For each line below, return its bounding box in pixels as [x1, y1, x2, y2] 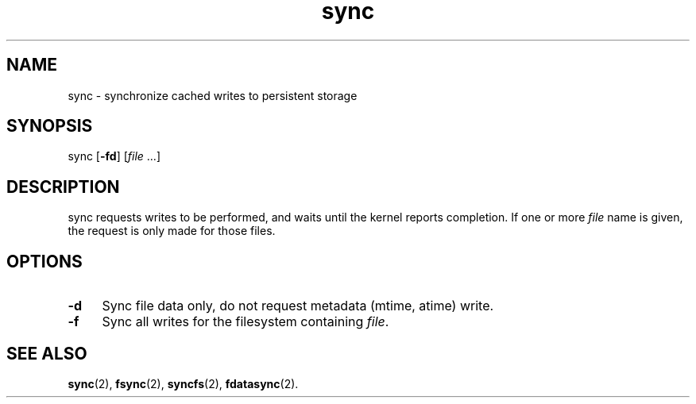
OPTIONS [6, 251, 83, 271]
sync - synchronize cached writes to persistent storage [68, 88, 358, 102]
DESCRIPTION [6, 176, 120, 197]
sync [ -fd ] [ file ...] [68, 149, 161, 164]
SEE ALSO [6, 343, 87, 364]
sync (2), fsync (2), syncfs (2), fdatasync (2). [68, 376, 299, 391]
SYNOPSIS [6, 116, 93, 137]
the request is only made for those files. [68, 224, 276, 238]
